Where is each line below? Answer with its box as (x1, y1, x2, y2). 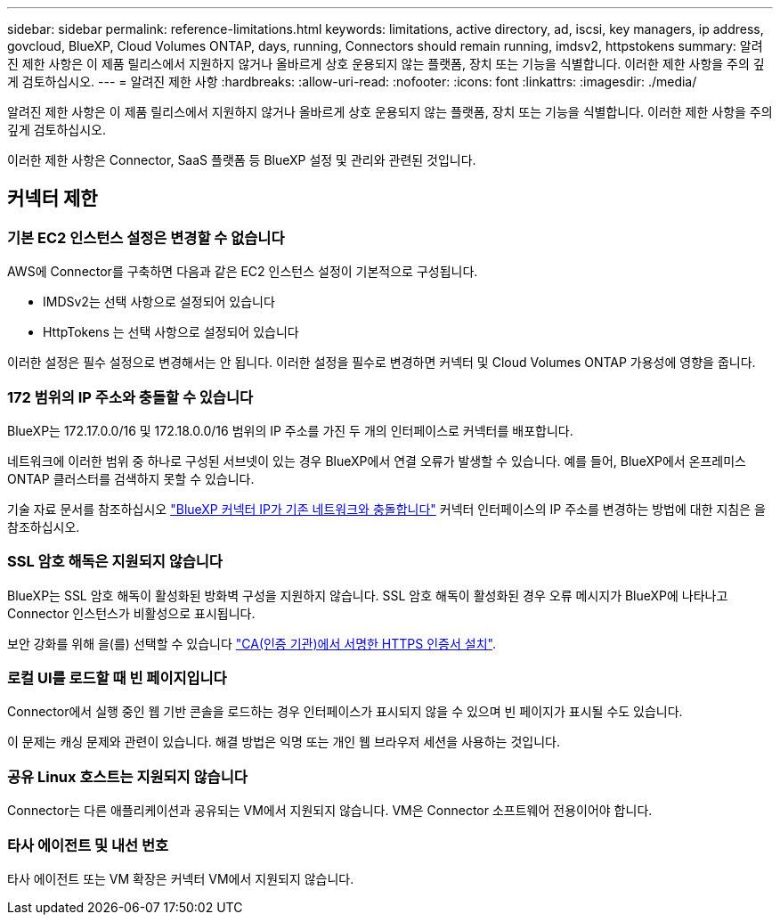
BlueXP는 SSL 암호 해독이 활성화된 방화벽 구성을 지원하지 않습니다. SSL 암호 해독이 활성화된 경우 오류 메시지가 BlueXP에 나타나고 (7, 587, 728, 603)
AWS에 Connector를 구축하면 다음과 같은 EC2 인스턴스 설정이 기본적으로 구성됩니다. (7, 264, 478, 280)
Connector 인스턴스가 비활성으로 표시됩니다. (7, 605, 256, 621)
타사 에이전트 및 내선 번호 (7, 836, 169, 854)
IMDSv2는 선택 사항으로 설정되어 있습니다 (43, 294, 275, 310)
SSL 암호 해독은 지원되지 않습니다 (7, 552, 223, 571)
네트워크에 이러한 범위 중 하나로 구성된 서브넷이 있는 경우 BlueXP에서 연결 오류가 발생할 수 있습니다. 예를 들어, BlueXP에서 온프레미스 (7, 453, 746, 469)
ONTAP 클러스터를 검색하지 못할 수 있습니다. (7, 470, 255, 486)
